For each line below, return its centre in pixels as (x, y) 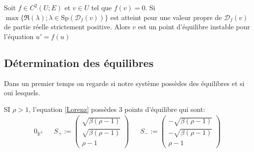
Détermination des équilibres (79, 62)
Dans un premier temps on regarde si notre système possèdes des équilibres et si (124, 83)
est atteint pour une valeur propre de (166, 17)
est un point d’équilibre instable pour (194, 27)
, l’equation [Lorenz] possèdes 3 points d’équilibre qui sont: (117, 109)
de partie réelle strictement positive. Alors (67, 27)
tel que (102, 7)
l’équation (19, 36)
